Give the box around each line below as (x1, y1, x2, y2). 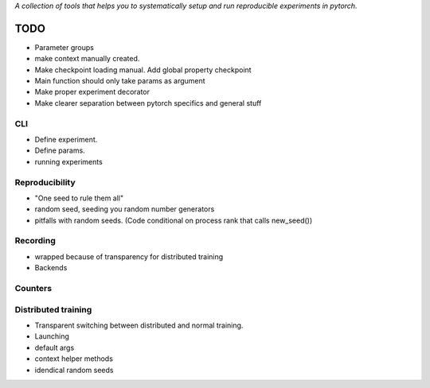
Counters (14, 283, 52, 293)
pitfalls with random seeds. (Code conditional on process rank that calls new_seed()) (34, 215, 313, 225)
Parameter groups (34, 42, 95, 52)
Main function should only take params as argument (34, 76, 206, 86)
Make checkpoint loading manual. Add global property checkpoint (34, 64, 252, 75)
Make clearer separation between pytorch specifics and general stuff (34, 98, 262, 107)
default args (34, 343, 75, 352)
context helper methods (34, 354, 113, 363)
